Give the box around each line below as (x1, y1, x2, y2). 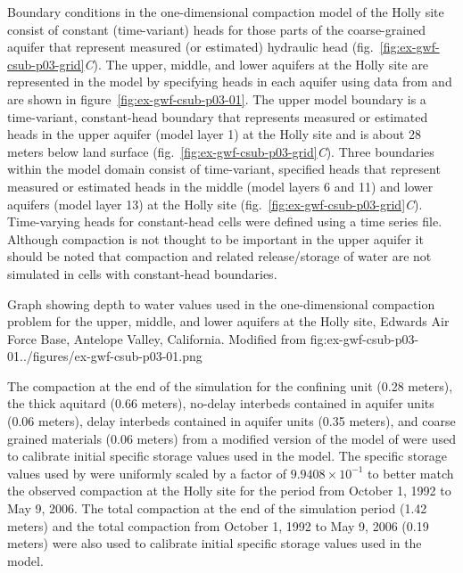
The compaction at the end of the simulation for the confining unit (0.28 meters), (7, 376, 453, 395)
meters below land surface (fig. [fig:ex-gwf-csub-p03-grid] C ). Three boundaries (7, 142, 434, 160)
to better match (368, 463, 454, 482)
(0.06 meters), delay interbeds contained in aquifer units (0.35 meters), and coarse (7, 412, 456, 430)
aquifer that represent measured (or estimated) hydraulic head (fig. (7, 37, 374, 56)
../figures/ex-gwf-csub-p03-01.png (20, 347, 203, 365)
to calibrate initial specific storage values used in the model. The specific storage (7, 446, 447, 465)
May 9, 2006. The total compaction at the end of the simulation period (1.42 (7, 499, 427, 518)
